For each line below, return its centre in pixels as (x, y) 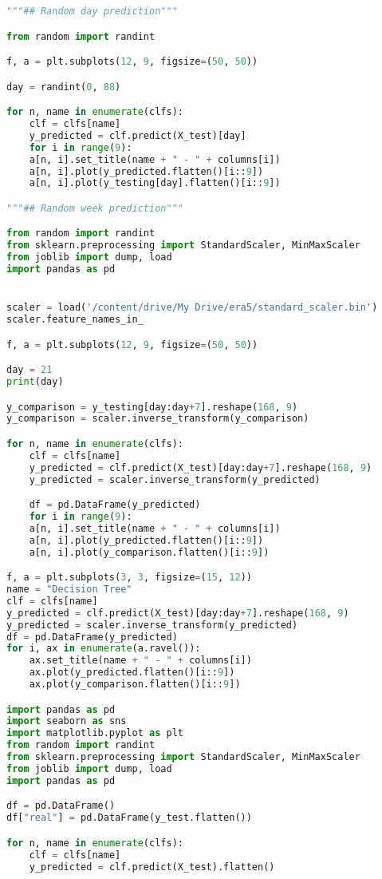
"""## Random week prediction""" (95, 208)
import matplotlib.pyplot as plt (95, 733)
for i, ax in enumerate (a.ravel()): (104, 649)
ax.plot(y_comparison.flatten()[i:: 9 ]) (135, 685)
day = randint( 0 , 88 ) (64, 87)
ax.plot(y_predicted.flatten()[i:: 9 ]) (132, 673)
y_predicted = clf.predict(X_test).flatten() (152, 867)
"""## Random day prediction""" (92, 11)
